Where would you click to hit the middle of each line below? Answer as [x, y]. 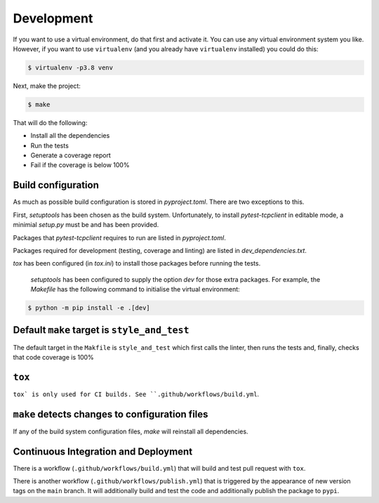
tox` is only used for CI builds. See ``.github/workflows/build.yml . [136, 394]
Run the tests [50, 145]
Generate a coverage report [71, 155]
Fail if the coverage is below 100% [80, 165]
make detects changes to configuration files [111, 414]
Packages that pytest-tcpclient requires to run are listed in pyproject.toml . [119, 237]
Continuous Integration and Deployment [103, 451]
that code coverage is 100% [53, 357]
